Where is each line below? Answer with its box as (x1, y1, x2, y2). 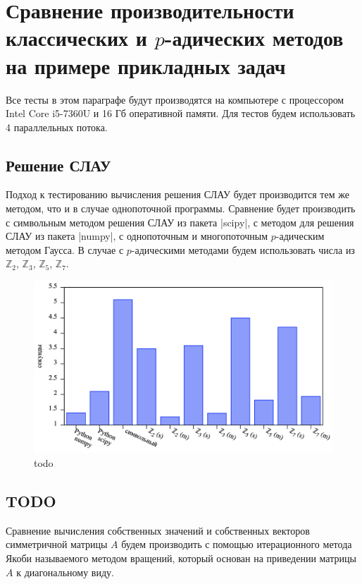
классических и (6, 23, 147, 52)
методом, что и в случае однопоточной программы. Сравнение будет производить (6, 201, 356, 216)
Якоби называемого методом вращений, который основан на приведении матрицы (6, 550, 356, 565)
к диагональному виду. (16, 564, 114, 579)
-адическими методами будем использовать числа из (131, 242, 355, 257)
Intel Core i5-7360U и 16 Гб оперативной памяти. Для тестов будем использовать (6, 106, 356, 121)
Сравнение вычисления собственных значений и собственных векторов (6, 523, 310, 537)
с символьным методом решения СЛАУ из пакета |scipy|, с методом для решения (6, 214, 354, 229)
